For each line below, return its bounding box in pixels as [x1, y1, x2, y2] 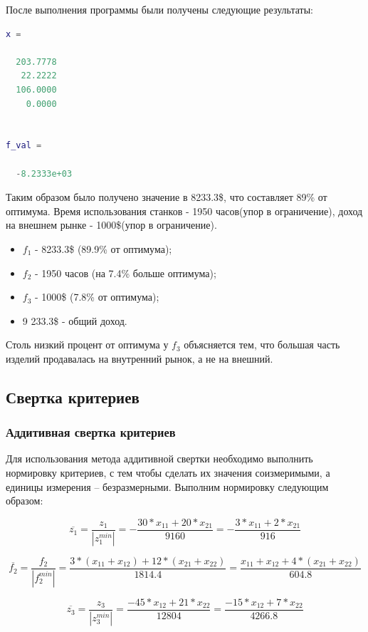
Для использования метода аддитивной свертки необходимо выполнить [6, 451, 313, 466]
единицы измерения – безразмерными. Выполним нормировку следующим [6, 479, 329, 494]
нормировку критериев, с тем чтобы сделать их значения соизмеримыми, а [6, 465, 330, 480]
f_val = [6, 140, 42, 151]
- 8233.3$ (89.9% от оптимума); [35, 241, 172, 256]
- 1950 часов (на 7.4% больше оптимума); [35, 265, 216, 280]
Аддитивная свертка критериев [6, 423, 176, 441]
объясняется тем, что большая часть [184, 337, 340, 352]
